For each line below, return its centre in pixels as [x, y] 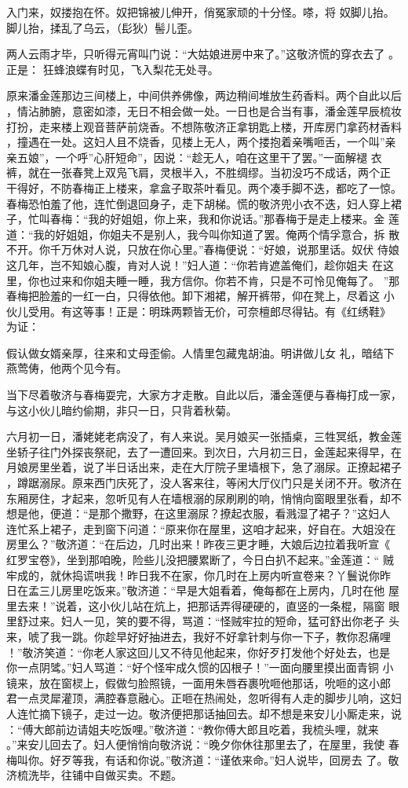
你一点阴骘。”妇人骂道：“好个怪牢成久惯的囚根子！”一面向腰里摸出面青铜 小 [200, 667]
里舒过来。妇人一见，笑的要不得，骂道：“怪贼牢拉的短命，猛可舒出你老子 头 [203, 621]
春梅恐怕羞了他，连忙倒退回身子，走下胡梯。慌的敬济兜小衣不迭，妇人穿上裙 [204, 203]
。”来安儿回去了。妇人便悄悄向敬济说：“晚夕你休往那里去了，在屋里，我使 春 [203, 744]
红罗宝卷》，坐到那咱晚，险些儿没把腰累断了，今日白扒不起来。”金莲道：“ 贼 [200, 559]
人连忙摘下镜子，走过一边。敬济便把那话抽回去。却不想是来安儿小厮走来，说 [204, 713]
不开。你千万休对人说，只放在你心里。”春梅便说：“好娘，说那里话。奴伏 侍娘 [203, 249]
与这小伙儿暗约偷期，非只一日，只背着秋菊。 [122, 410]
